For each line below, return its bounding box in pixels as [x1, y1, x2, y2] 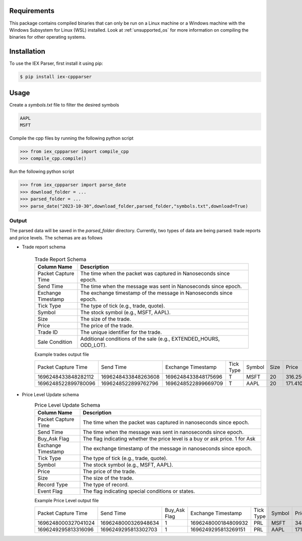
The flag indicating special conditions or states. [83, 488, 195, 495]
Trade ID [37, 328, 58, 335]
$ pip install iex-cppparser [20, 74, 92, 80]
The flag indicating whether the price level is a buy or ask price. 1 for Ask [83, 435, 256, 442]
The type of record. [83, 481, 129, 488]
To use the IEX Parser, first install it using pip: [9, 60, 103, 66]
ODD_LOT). [80, 341, 107, 348]
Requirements [9, 7, 55, 15]
